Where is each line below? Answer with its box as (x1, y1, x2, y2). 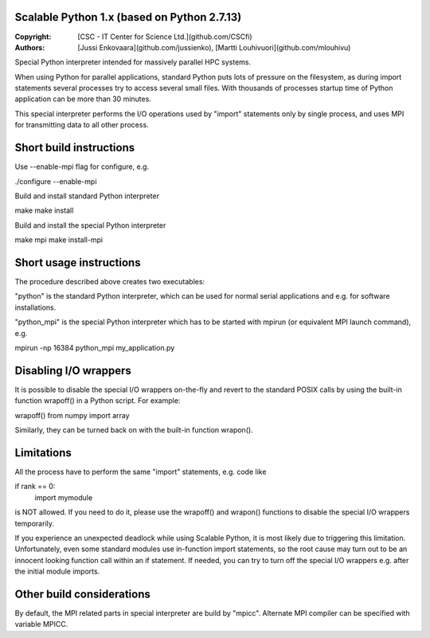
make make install (14, 205, 74, 215)
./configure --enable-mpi (14, 176, 97, 186)
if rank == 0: (14, 482, 56, 491)
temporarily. (14, 519, 55, 528)
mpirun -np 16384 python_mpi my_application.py (14, 342, 175, 352)
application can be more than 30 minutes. (14, 94, 151, 104)
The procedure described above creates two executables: (14, 277, 205, 287)
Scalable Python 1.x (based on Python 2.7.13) (14, 10, 242, 24)
